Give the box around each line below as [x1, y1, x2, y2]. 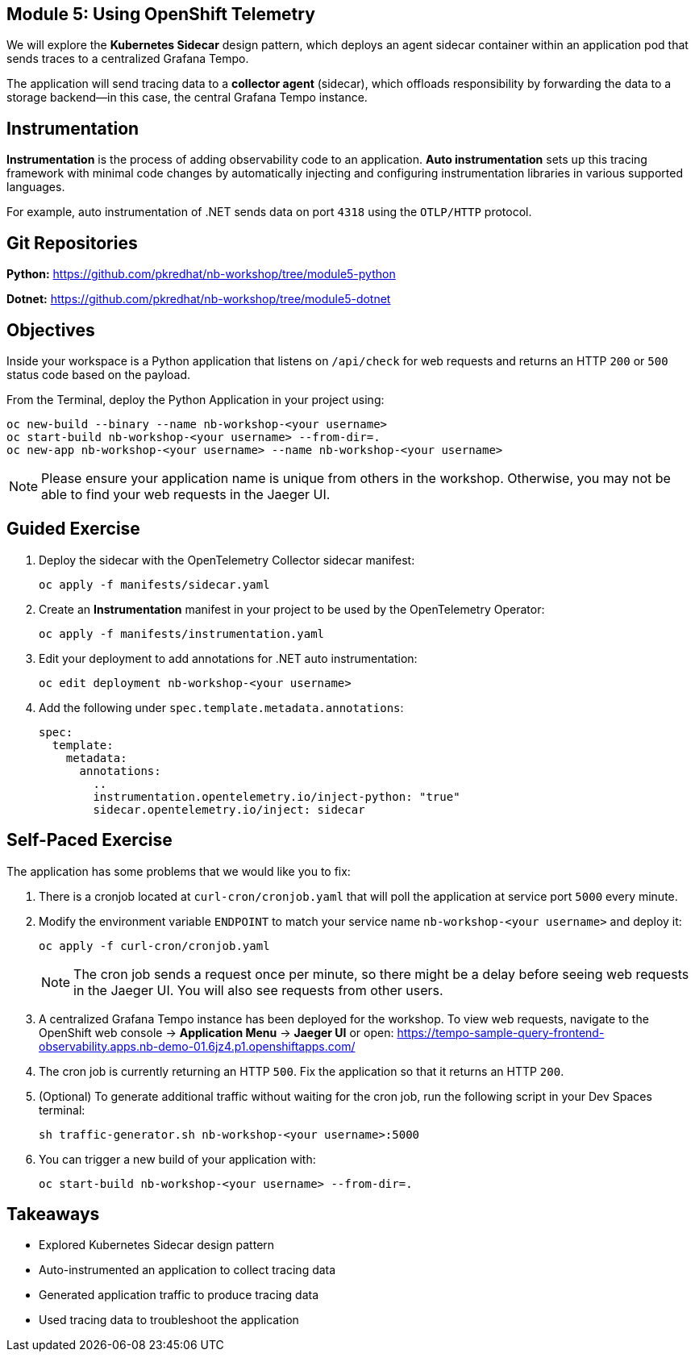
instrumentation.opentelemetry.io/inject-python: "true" [93, 789, 460, 803]
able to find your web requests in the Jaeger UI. [41, 485, 331, 502]
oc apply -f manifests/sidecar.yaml [39, 577, 270, 591]
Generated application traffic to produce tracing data [39, 1288, 319, 1302]
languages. [6, 180, 65, 194]
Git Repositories [6, 232, 138, 253]
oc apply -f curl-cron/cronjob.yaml [39, 939, 270, 952]
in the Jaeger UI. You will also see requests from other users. [73, 981, 443, 998]
